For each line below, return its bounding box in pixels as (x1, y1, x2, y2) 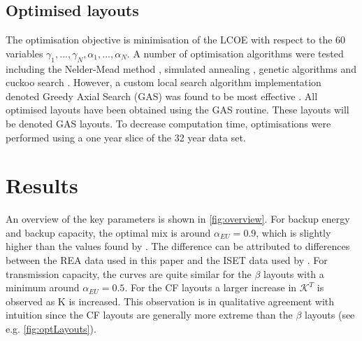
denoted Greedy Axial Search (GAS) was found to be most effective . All (6, 88, 318, 103)
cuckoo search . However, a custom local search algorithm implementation (6, 75, 321, 90)
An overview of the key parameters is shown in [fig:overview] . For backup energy (6, 211, 350, 226)
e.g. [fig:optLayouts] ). (6, 321, 96, 336)
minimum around (6, 280, 80, 295)
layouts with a (263, 266, 324, 281)
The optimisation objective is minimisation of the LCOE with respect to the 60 (6, 32, 346, 47)
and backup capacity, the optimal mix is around (6, 225, 211, 239)
